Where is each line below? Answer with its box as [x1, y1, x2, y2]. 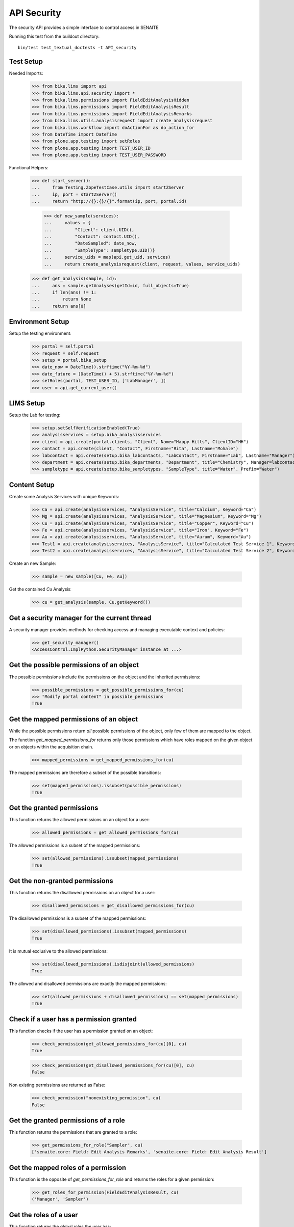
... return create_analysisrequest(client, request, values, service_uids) [44, 261, 241, 267]
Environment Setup [9, 318, 70, 326]
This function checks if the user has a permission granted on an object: [9, 1028, 153, 1034]
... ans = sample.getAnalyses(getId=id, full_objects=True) [31, 283, 190, 288]
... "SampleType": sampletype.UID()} [44, 247, 155, 253]
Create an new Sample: [9, 560, 56, 566]
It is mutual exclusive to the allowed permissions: [9, 948, 108, 954]
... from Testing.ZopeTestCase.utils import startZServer [31, 185, 184, 190]
